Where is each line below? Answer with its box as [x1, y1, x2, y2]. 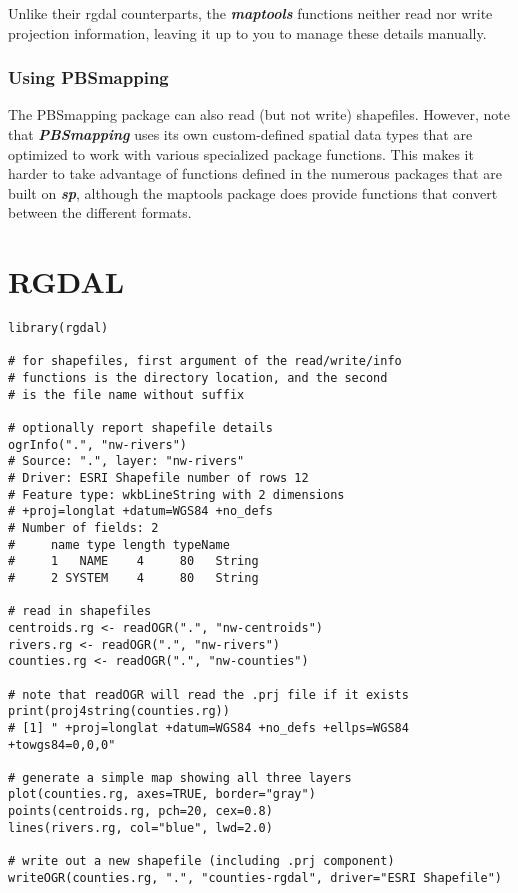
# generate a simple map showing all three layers [8, 770, 352, 785]
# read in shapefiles [8, 604, 152, 619]
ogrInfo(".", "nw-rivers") [8, 437, 187, 452]
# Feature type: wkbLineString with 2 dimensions [8, 487, 345, 502]
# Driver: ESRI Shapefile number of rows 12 [8, 471, 309, 485]
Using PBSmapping [8, 65, 169, 90]
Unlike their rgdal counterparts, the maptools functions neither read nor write [8, 3, 493, 23]
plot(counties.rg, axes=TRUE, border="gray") [8, 787, 316, 802]
